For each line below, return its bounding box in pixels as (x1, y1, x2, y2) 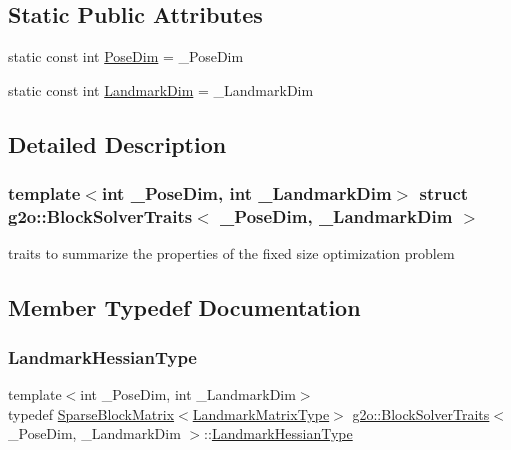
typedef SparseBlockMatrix (8, 403, 175, 424)
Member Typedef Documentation (8, 292, 361, 323)
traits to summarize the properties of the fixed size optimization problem (8, 243, 455, 264)
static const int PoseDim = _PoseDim (8, 46, 244, 67)
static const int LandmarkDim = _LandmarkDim (8, 79, 314, 100)
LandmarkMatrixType (192, 403, 330, 424)
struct (419, 181, 469, 206)
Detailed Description (8, 128, 227, 159)
